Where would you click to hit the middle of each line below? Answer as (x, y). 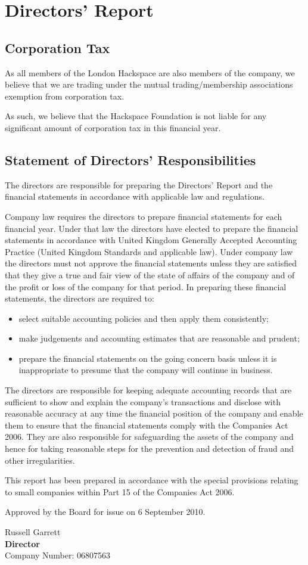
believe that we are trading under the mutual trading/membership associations (149, 84)
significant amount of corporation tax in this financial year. (113, 127)
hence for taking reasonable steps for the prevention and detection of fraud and (150, 448)
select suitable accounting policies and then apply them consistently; (144, 318)
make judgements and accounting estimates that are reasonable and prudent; (159, 338)
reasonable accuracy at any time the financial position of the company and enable (154, 413)
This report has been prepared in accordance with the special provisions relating (152, 480)
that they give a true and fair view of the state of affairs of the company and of (150, 274)
